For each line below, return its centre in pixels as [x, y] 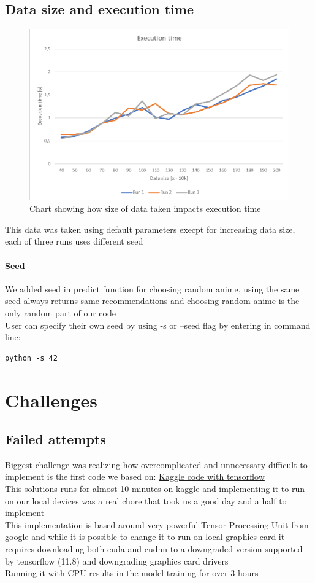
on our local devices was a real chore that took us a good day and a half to [146, 500]
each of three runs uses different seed [74, 241]
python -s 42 [31, 358]
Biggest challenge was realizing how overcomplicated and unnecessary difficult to [156, 464]
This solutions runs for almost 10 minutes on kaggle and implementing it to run [155, 489]
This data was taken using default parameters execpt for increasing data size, [150, 229]
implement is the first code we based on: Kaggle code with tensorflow [135, 476]
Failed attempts [55, 439]
